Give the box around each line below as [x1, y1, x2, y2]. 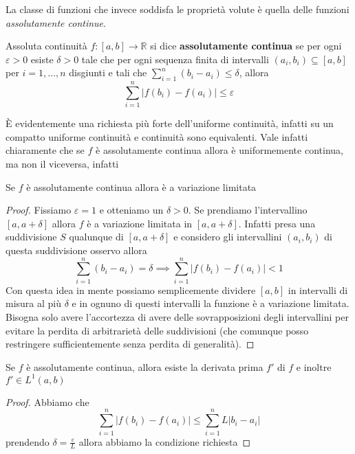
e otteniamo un [99, 203, 164, 217]
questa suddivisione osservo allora [6, 243, 147, 258]
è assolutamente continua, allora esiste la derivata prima [26, 359, 263, 374]
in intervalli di [288, 282, 348, 297]
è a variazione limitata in [87, 216, 193, 230]
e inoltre [296, 359, 332, 374]
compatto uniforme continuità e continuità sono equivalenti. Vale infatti [6, 129, 308, 144]
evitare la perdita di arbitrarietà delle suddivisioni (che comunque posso [6, 323, 309, 337]
